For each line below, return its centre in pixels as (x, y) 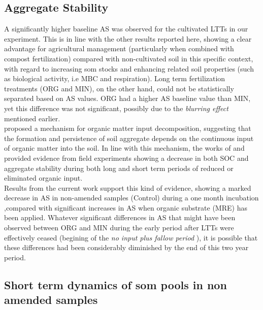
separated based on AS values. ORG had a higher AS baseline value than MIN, (127, 98)
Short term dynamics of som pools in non (116, 284)
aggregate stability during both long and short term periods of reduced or (119, 168)
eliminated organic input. (43, 178)
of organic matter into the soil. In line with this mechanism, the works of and (124, 148)
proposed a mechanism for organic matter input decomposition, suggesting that (128, 128)
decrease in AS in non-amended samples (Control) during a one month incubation (131, 198)
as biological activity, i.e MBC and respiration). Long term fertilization (115, 78)
